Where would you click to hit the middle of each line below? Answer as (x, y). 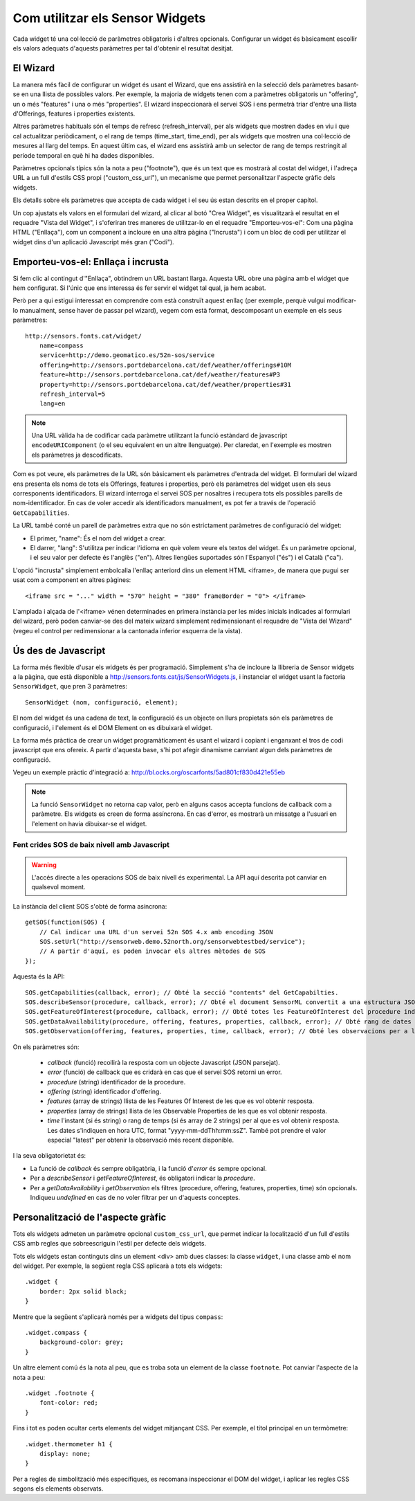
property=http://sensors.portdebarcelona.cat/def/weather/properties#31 (165, 384)
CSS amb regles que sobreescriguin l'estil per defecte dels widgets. (110, 1244)
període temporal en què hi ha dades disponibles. (83, 155)
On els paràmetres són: (46, 1047)
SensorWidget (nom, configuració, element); (102, 702)
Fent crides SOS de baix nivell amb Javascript (91, 845)
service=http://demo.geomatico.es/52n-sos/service (127, 355)
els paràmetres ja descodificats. (77, 455)
